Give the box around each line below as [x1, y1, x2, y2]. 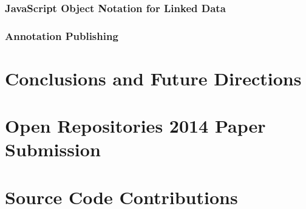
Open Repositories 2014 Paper [5, 113, 266, 138]
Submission [5, 137, 101, 162]
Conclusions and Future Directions [5, 65, 302, 90]
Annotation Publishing [5, 28, 118, 43]
